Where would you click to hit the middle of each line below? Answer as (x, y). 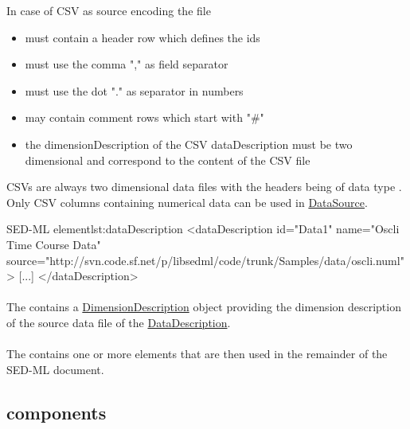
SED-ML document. (55, 369)
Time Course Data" (54, 244)
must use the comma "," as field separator (127, 64)
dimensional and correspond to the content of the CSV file (168, 160)
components (57, 412)
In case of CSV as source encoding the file (109, 10)
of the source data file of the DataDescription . (119, 322)
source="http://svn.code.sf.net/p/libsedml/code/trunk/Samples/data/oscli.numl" (205, 260)
